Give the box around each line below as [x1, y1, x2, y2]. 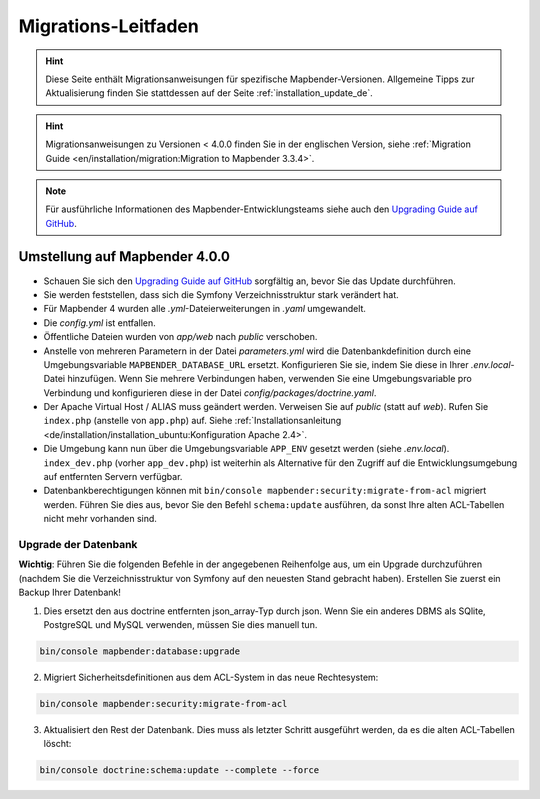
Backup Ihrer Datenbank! [18, 586, 122, 599]
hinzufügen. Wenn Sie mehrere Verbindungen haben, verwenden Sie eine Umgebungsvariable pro [66, 373, 472, 385]
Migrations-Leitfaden [18, 15, 199, 37]
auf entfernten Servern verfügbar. [43, 471, 183, 483]
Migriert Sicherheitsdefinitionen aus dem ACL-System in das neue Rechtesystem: [43, 671, 379, 683]
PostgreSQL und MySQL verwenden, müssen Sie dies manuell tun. [43, 618, 318, 630]
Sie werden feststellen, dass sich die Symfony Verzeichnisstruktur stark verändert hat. [43, 288, 399, 300]
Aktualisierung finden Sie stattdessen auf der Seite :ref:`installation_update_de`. [45, 87, 374, 99]
